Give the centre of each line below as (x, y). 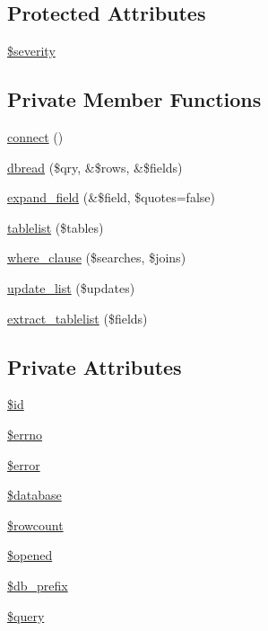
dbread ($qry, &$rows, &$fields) (95, 167)
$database (35, 495)
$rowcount (35, 524)
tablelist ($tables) (56, 227)
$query (26, 615)
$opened (30, 555)
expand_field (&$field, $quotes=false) (111, 197)
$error (24, 464)
